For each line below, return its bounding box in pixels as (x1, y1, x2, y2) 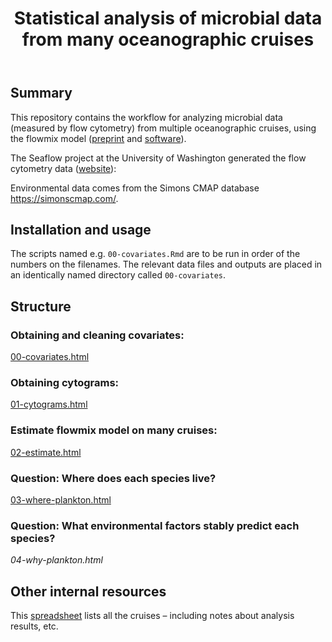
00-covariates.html (10, 351, 90, 363)
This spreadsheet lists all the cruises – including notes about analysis (10, 610, 295, 622)
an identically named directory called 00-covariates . (10, 269, 227, 281)
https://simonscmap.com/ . (10, 192, 119, 204)
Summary (10, 85, 73, 102)
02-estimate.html (10, 446, 82, 458)
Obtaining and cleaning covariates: (10, 328, 185, 342)
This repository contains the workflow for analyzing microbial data (10, 111, 283, 123)
